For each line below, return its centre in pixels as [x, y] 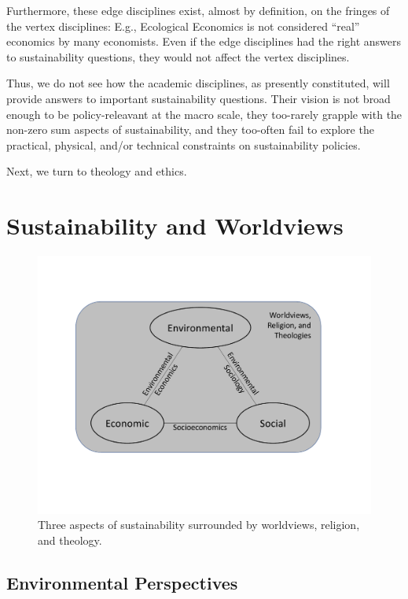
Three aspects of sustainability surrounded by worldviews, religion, [199, 525]
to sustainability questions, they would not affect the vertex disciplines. [178, 56]
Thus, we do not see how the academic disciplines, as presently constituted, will [198, 83]
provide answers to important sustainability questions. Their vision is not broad [198, 98]
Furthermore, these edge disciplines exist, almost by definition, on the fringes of [198, 10]
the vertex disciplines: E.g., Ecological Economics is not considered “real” [183, 26]
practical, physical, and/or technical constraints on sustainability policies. [184, 144]
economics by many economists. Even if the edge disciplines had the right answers [204, 41]
